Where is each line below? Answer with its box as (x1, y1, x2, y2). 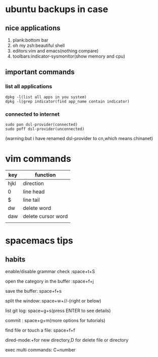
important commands (5, 68, 75, 76)
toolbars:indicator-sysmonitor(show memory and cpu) (12, 53, 125, 59)
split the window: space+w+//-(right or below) (5, 297, 101, 304)
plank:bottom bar (12, 37, 49, 43)
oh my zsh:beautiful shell (12, 42, 65, 49)
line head (22, 188, 45, 195)
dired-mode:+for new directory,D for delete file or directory (5, 337, 129, 343)
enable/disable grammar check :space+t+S (5, 268, 95, 274)
